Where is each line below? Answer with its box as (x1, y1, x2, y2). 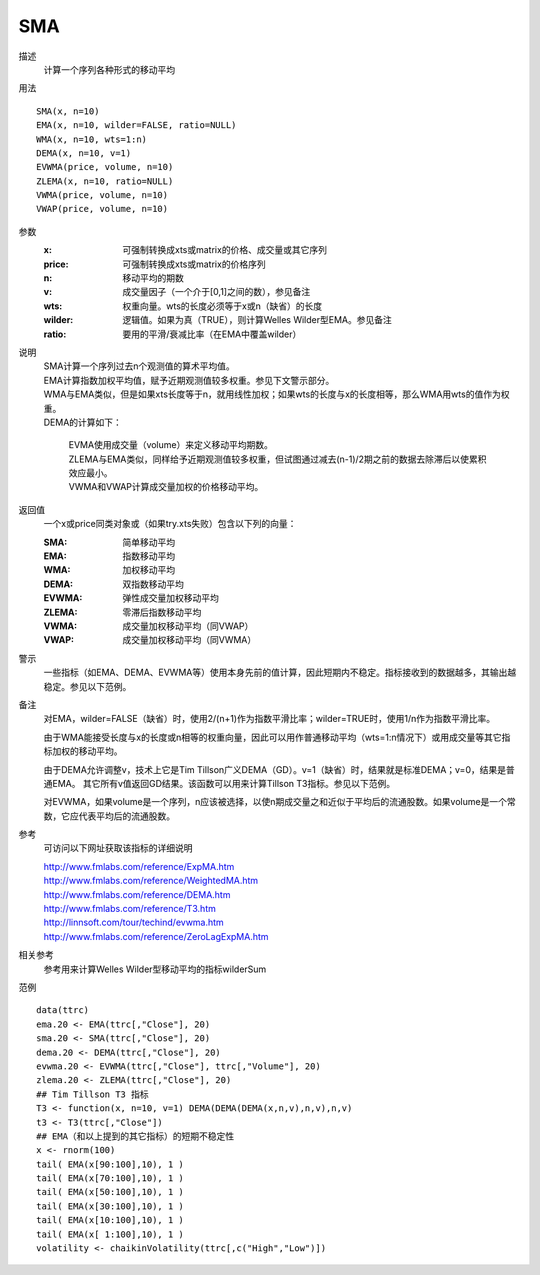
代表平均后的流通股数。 (78, 810, 175, 822)
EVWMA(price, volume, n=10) (36, 161, 174, 173)
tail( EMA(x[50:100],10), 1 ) (36, 1186, 185, 1198)
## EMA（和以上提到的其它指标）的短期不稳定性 (36, 1130, 235, 1142)
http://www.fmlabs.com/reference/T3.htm (43, 903, 217, 915)
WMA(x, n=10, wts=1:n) (36, 133, 148, 145)
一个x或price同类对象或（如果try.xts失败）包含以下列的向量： (43, 518, 297, 530)
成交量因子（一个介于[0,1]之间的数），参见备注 (122, 286, 311, 298)
